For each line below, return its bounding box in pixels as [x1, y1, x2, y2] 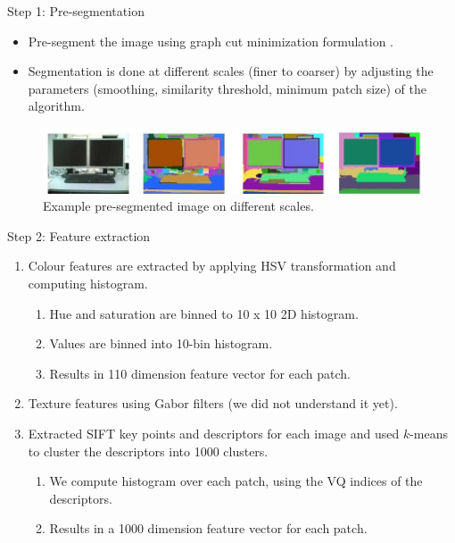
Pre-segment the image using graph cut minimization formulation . [28, 31, 394, 50]
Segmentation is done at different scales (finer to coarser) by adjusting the [28, 62, 434, 80]
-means [409, 424, 449, 443]
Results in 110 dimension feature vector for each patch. [49, 363, 351, 382]
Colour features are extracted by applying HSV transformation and [28, 256, 396, 275]
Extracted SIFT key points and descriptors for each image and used [28, 424, 400, 443]
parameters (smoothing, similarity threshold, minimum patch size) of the [28, 79, 427, 97]
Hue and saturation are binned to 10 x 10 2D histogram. [49, 304, 359, 322]
